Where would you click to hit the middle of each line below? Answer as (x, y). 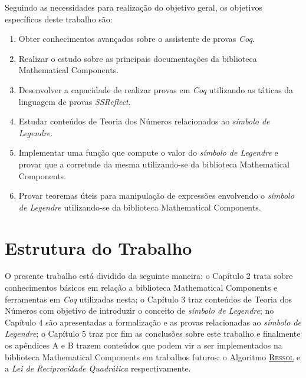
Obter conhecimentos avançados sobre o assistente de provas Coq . (136, 39)
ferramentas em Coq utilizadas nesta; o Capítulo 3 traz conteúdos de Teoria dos (148, 299)
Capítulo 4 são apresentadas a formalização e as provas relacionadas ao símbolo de (153, 322)
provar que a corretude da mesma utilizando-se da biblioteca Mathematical (154, 164)
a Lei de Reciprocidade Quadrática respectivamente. (98, 368)
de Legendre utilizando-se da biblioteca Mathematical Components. (140, 207)
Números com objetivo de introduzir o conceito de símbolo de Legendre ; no (139, 310)
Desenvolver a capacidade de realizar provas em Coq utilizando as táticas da (156, 89)
